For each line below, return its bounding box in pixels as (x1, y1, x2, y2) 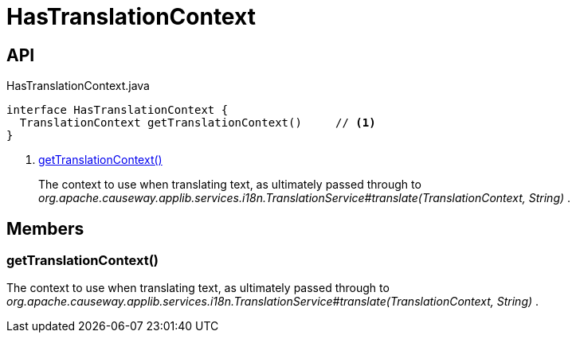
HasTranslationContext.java (6, 79, 150, 93)
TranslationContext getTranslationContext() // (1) (19, 116, 376, 130)
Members (6, 218, 84, 239)
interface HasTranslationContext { (6, 103, 229, 117)
